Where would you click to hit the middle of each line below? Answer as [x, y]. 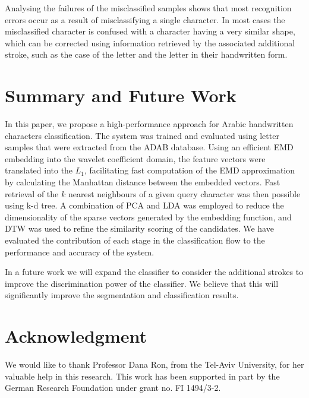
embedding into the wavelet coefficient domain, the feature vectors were [135, 158]
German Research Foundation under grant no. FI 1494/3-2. [113, 388]
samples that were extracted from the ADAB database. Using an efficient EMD [149, 147]
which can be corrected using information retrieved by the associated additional [150, 42]
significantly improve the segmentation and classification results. [122, 295]
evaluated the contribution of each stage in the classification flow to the [135, 240]
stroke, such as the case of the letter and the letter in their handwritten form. [146, 54]
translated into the [39, 170]
